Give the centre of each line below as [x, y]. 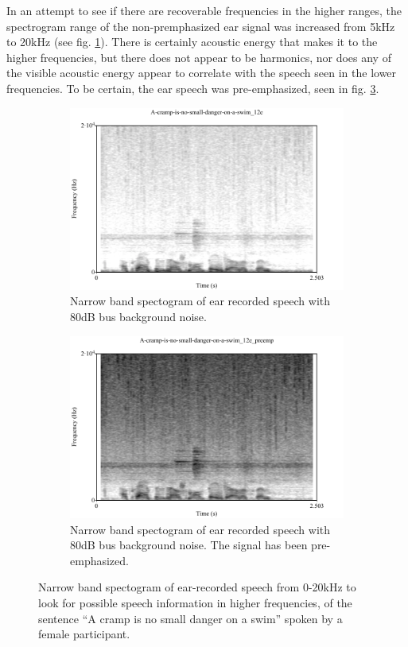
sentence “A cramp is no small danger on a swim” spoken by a [190, 618]
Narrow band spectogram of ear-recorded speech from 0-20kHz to [197, 587]
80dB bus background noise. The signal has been [189, 545]
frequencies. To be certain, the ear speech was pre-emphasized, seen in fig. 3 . [193, 88]
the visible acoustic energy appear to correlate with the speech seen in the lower [202, 73]
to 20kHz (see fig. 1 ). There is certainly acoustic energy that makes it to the [192, 42]
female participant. [84, 634]
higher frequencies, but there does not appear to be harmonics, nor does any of [199, 57]
